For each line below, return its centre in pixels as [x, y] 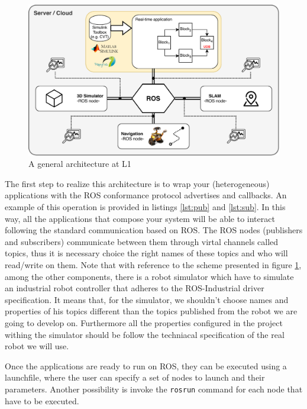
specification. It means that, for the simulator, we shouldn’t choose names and [147, 299]
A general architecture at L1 [80, 164]
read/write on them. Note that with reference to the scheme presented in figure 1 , [153, 264]
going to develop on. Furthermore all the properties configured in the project [144, 322]
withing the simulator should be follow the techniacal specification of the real [145, 334]
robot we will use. [37, 346]
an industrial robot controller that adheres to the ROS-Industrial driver [135, 288]
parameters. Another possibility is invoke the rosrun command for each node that [154, 389]
